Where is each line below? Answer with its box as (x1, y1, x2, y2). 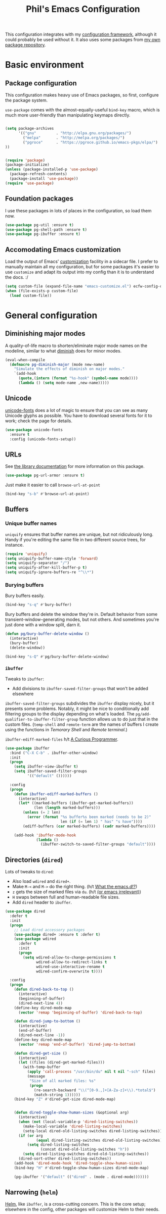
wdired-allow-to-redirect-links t (36, 960, 107, 964)
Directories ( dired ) (5, 856, 63, 864)
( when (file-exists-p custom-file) (5, 288, 79, 293)
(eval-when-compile (5, 357, 45, 362)
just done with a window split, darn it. (5, 622, 82, 628)
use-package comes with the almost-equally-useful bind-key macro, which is (5, 107, 160, 113)
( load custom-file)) (9, 293, 52, 298)
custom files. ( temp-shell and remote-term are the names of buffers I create (5, 721, 159, 727)
